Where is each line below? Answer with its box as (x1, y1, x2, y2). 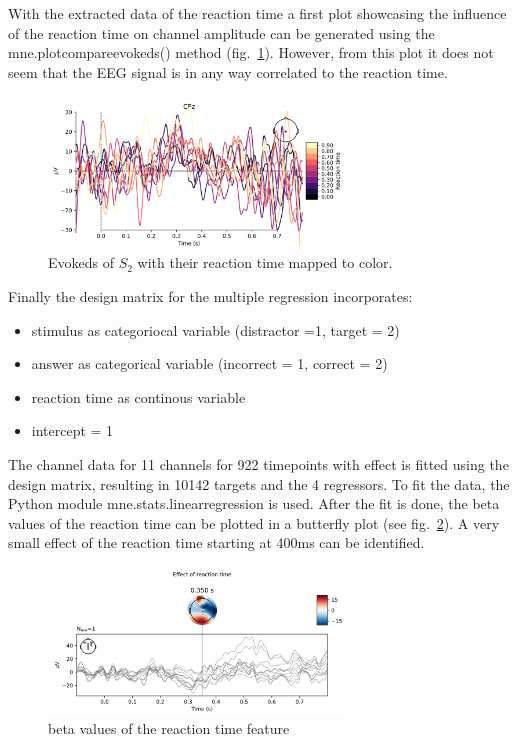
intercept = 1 (31, 420, 114, 441)
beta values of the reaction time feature (48, 717, 290, 738)
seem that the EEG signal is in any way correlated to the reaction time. (8, 61, 448, 82)
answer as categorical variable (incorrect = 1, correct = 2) (31, 353, 388, 374)
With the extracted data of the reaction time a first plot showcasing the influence (8, 3, 507, 23)
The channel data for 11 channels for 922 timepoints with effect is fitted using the (8, 453, 509, 474)
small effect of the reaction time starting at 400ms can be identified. (8, 532, 425, 553)
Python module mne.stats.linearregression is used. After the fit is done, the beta (8, 493, 500, 514)
